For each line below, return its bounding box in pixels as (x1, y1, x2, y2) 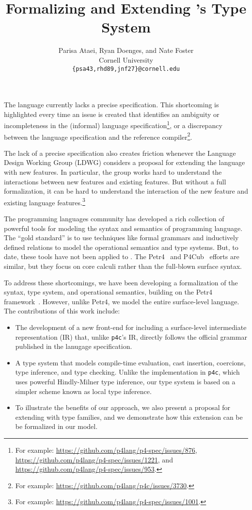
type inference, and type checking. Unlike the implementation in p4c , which (15, 367, 240, 377)
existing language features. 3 (4, 196, 85, 207)
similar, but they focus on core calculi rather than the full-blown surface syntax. (4, 261, 242, 271)
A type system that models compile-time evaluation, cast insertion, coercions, (15, 357, 246, 367)
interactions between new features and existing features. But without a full (4, 176, 226, 186)
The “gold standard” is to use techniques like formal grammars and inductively (4, 232, 239, 243)
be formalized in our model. (15, 421, 98, 431)
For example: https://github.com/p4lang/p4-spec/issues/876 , (15, 445, 197, 455)
